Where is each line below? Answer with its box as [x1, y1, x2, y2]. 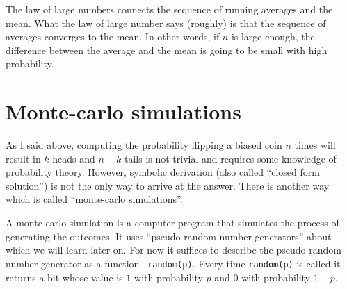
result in [6, 151, 41, 165]
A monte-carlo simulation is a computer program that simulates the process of [6, 215, 339, 230]
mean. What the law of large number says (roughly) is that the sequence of [6, 15, 326, 30]
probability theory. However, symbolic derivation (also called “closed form [6, 165, 320, 179]
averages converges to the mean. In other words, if [6, 29, 220, 44]
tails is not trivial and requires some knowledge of [124, 151, 337, 165]
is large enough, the [231, 29, 315, 44]
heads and [52, 151, 95, 165]
